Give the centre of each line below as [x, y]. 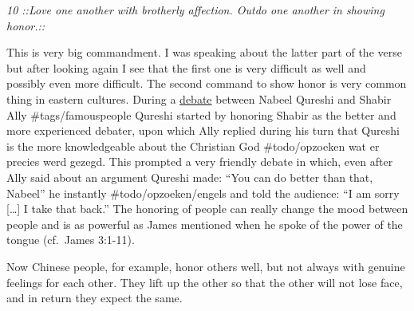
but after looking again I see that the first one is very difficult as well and [186, 67]
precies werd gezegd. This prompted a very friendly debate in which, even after [200, 161]
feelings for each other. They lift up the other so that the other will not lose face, [205, 282]
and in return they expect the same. [95, 298]
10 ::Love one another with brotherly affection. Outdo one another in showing [195, 10]
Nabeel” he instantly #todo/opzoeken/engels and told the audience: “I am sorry [203, 193]
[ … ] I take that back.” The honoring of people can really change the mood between [207, 209]
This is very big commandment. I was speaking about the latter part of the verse [204, 52]
